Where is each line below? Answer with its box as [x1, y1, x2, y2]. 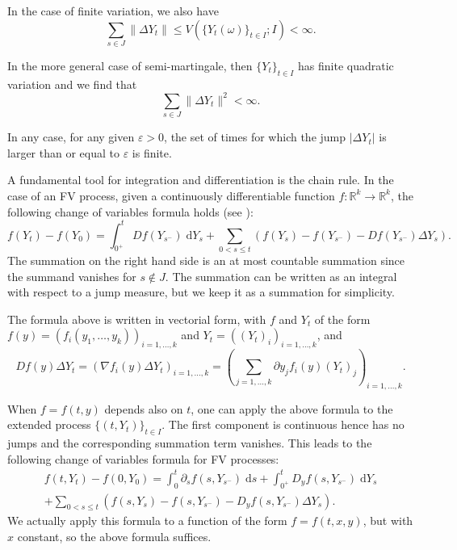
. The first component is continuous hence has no [161, 416, 405, 433]
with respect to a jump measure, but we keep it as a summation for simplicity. [7, 283, 395, 300]
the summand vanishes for [7, 267, 136, 284]
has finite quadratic [298, 57, 394, 73]
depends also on [104, 400, 183, 417]
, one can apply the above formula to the [191, 400, 393, 417]
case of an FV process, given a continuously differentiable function [7, 187, 335, 204]
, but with [363, 512, 413, 529]
